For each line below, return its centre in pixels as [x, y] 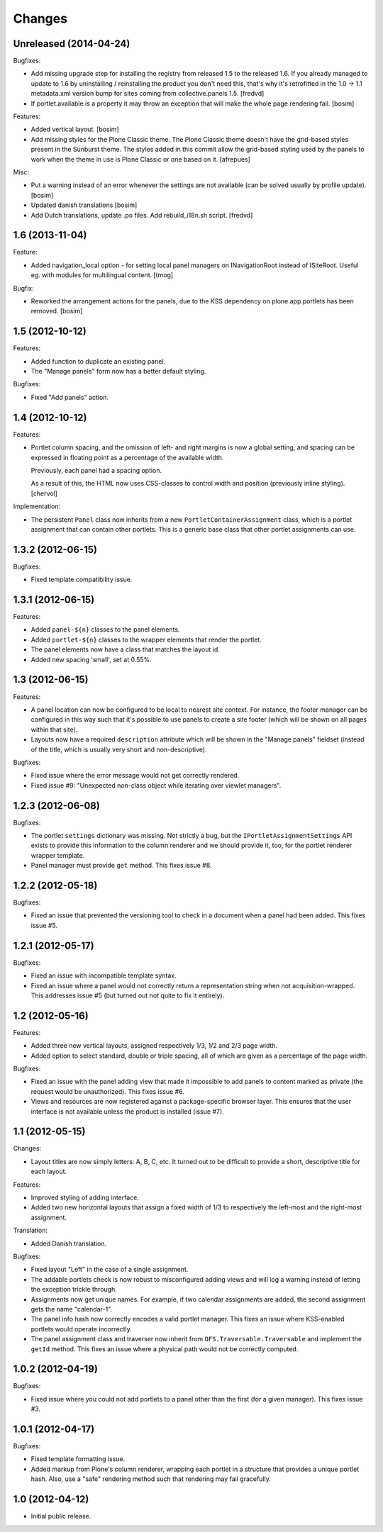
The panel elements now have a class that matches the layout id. [125, 649]
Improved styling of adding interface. [85, 1197]
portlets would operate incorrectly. [82, 1329]
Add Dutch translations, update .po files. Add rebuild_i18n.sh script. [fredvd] [142, 215]
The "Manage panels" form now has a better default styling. [118, 371]
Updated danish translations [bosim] [84, 205]
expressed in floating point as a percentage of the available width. [127, 457]
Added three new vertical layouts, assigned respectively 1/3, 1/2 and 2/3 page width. [154, 1046]
